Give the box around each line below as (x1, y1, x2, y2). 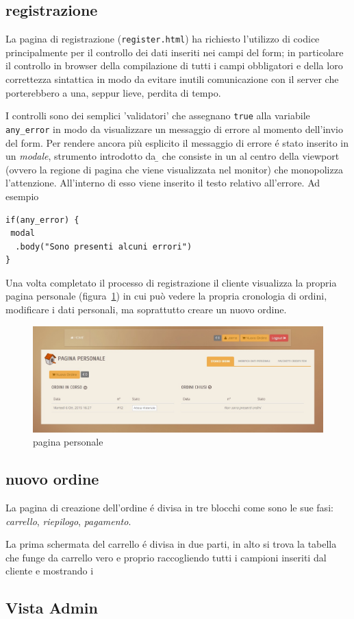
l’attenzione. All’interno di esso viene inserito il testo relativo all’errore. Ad (5, 175, 320, 190)
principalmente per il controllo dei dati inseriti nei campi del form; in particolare (5, 45, 344, 59)
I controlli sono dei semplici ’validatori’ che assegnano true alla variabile (5, 108, 310, 123)
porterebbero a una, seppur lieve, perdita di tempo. (5, 85, 221, 99)
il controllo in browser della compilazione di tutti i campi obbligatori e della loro (5, 58, 343, 73)
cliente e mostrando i (5, 563, 94, 578)
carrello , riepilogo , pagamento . (5, 513, 131, 528)
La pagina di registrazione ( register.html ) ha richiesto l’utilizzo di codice (5, 32, 320, 46)
